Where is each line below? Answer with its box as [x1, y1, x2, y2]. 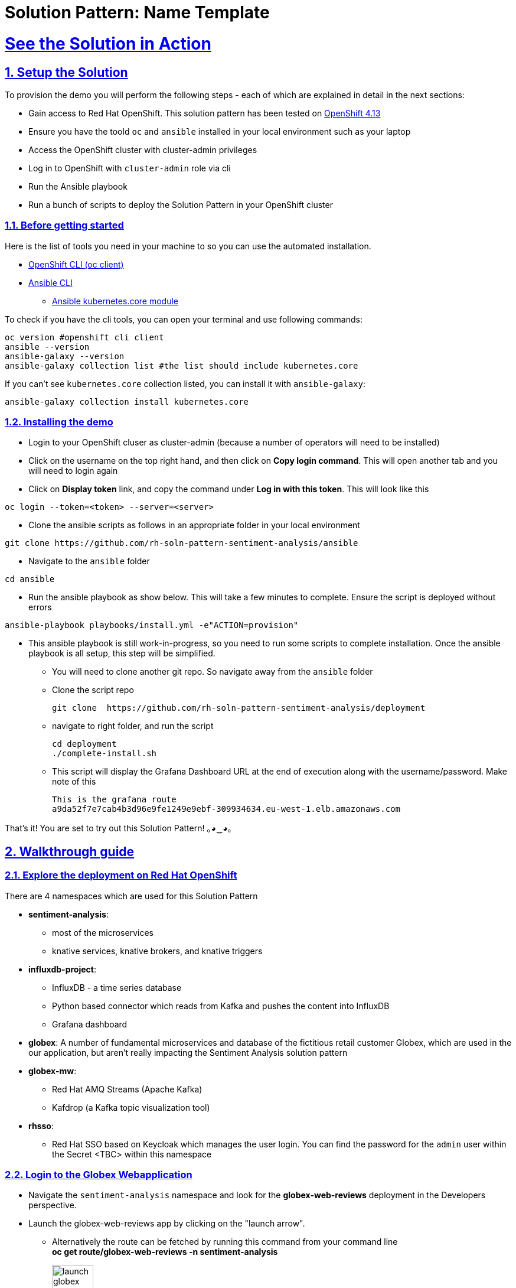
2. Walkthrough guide [5, 844, 135, 859]
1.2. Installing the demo [5, 416, 113, 428]
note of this [52, 776, 96, 787]
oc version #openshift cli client [5, 332, 164, 342]
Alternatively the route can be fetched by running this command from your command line [52, 1237, 398, 1247]
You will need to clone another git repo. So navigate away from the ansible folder [52, 666, 373, 677]
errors [28, 602, 52, 613]
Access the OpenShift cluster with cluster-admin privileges [28, 144, 257, 155]
